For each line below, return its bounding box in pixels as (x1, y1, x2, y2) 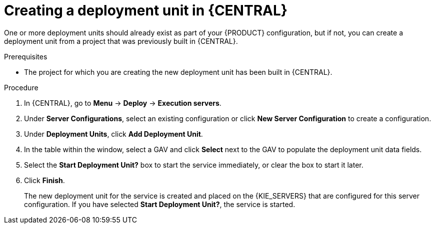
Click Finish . (24, 176, 65, 185)
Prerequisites (4, 52, 47, 61)
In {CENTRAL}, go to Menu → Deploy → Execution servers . (24, 98, 221, 107)
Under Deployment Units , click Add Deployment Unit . (24, 129, 203, 138)
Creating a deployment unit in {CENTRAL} (4, 2, 287, 19)
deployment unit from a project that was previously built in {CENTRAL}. (4, 36, 238, 45)
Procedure (4, 83, 38, 92)
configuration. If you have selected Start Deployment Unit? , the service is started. (24, 200, 295, 209)
